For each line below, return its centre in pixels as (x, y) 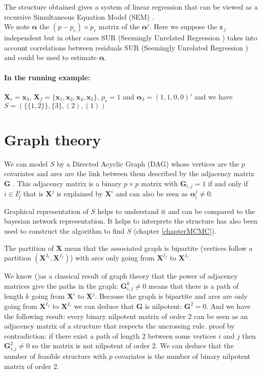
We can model (26, 163)
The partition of (29, 248)
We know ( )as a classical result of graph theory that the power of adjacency (121, 276)
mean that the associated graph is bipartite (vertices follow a (158, 248)
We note (17, 26)
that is (34, 194)
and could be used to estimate (51, 57)
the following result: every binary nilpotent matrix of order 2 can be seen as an (126, 316)
